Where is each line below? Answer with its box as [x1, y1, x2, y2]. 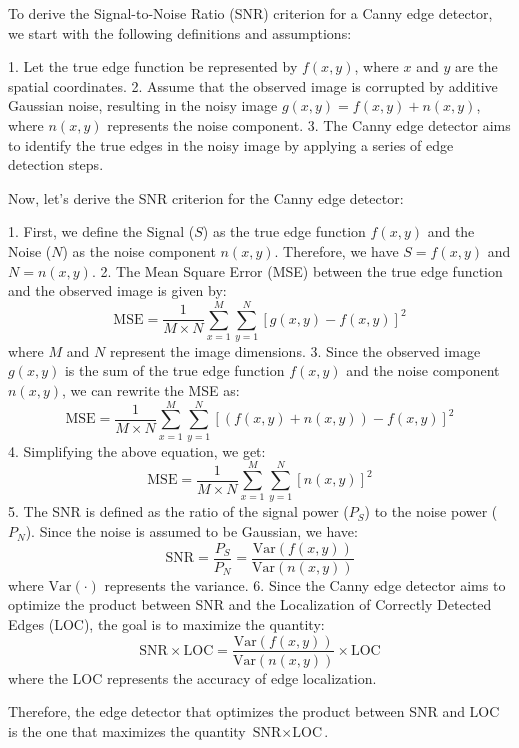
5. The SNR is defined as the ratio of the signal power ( [8, 501, 349, 522]
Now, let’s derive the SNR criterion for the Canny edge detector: [8, 187, 404, 208]
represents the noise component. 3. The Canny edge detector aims [107, 114, 511, 135]
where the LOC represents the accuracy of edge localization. [8, 667, 377, 688]
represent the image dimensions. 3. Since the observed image [109, 340, 481, 361]
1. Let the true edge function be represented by [8, 56, 298, 77]
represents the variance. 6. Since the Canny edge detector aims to [104, 574, 506, 595]
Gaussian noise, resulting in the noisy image [8, 95, 278, 116]
